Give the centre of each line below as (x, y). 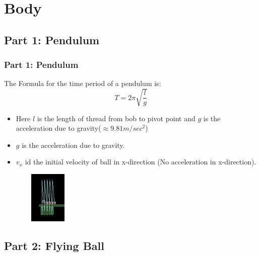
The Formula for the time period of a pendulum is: (83, 83)
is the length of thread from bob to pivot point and (116, 118)
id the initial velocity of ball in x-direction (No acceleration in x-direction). (141, 162)
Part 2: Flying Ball (54, 246)
